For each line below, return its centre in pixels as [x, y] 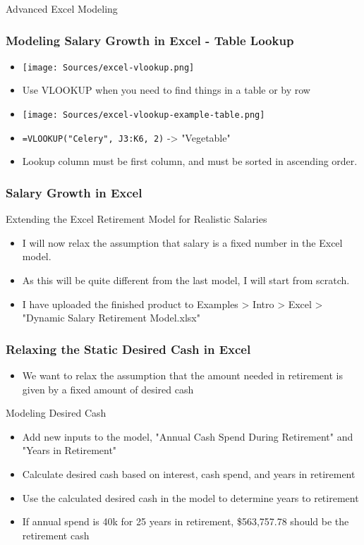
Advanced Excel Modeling [62, 8]
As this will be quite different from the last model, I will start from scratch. [186, 280]
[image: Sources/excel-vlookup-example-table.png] [144, 115]
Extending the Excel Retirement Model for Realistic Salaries [136, 219]
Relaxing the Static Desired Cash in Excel [128, 349]
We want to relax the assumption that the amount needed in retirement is [182, 375]
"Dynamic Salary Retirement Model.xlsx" [111, 318]
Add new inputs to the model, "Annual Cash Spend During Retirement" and [188, 436]
